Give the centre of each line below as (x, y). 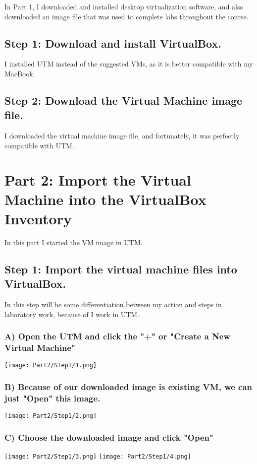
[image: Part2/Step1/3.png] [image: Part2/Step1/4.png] (98, 457)
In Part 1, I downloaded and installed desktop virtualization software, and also (124, 6)
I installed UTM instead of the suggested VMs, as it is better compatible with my (129, 64)
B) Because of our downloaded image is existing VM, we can (128, 386)
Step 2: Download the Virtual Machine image (124, 100)
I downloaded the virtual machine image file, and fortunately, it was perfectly (122, 136)
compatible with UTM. (39, 145)
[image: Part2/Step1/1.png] (51, 365)
